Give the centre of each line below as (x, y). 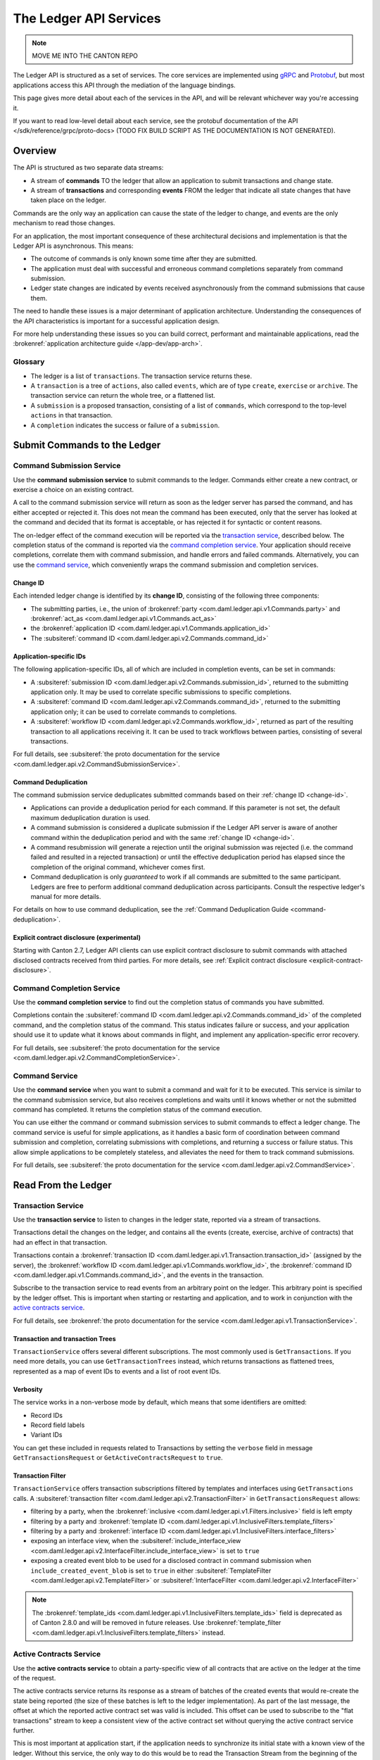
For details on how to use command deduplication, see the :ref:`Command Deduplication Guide (151, 910)
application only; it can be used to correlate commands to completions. (134, 712)
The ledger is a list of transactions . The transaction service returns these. (141, 376)
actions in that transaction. (71, 415)
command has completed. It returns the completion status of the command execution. (138, 1110)
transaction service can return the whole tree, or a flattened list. (123, 396)
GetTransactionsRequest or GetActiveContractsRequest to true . (118, 1458)
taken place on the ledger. (69, 200)
